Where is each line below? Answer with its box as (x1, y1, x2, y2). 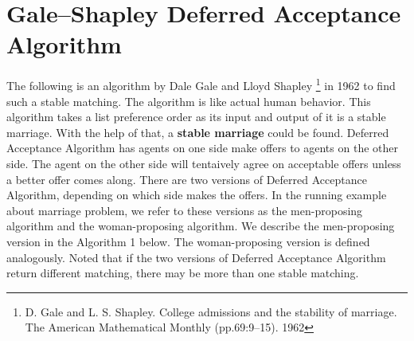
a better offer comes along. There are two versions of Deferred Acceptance (6, 170, 367, 187)
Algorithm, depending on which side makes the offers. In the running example (6, 186, 387, 203)
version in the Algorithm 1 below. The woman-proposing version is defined (6, 233, 370, 249)
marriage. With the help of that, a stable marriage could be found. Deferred (6, 123, 389, 140)
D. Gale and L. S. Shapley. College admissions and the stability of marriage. (25, 303, 397, 319)
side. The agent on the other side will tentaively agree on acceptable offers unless (6, 155, 401, 171)
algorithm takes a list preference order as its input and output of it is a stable (6, 108, 386, 125)
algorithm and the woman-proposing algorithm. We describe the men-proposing (6, 218, 395, 234)
